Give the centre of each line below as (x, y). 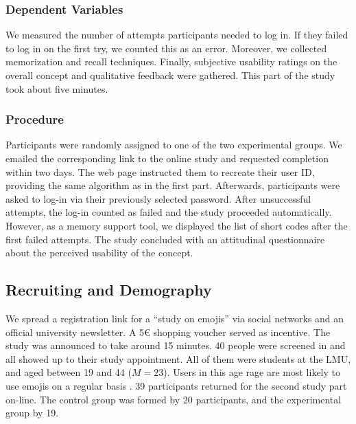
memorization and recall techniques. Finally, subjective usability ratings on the (171, 62)
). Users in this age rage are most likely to (252, 372)
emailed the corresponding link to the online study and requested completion (167, 158)
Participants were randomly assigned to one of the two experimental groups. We (174, 145)
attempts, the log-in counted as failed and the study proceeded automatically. (169, 212)
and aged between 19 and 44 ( (69, 372)
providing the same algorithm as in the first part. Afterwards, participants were (173, 185)
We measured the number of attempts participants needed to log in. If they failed (177, 35)
